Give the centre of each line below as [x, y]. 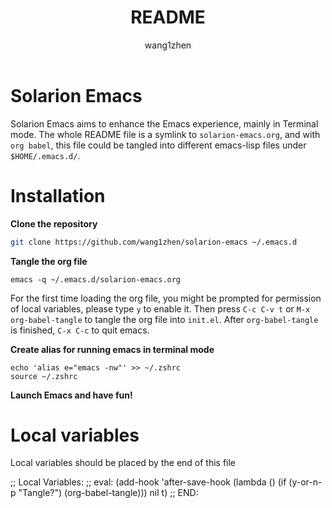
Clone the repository [54, 223]
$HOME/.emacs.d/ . [45, 155]
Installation [58, 195]
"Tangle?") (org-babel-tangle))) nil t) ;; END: [108, 493]
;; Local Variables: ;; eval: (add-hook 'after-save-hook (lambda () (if [148, 482]
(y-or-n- [305, 482]
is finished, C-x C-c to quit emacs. [80, 330]
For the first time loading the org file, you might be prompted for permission [166, 298]
